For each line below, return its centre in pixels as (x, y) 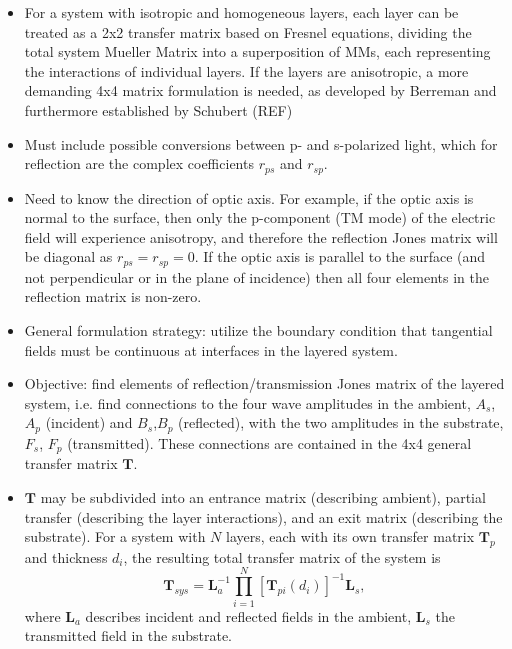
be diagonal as (68, 256)
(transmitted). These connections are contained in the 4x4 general (269, 442)
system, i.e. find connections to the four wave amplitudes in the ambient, (247, 402)
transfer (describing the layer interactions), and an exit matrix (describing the (263, 516)
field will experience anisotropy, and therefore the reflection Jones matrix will (261, 236)
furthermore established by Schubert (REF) (158, 109)
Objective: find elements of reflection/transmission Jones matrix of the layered (264, 383)
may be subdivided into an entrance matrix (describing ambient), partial (263, 496)
